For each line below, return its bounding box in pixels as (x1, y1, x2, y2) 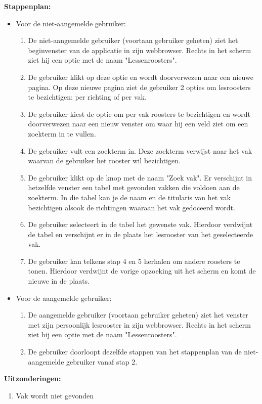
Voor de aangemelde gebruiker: (16, 292, 112, 303)
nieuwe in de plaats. (28, 276, 90, 286)
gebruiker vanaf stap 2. (66, 356, 138, 367)
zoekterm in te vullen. (28, 128, 96, 139)
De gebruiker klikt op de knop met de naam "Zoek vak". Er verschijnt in (28, 172, 252, 183)
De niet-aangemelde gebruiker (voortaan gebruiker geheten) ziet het (28, 35, 238, 46)
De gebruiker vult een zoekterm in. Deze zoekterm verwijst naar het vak (28, 145, 252, 156)
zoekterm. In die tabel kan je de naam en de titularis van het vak (28, 192, 231, 202)
